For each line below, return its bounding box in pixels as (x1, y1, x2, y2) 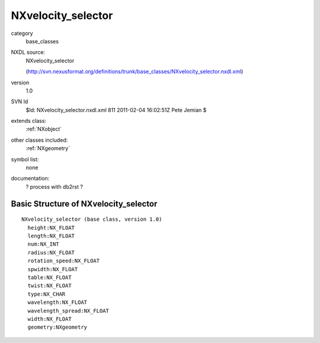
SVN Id (11, 98, 28, 105)
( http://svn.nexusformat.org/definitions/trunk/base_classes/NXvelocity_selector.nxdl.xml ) (25, 68, 244, 75)
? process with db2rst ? (25, 183, 83, 190)
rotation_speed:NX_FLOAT (27, 258, 100, 264)
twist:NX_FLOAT (27, 282, 72, 289)
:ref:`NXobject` (25, 125, 62, 133)
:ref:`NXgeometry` (25, 145, 71, 152)
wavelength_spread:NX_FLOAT (27, 307, 110, 314)
